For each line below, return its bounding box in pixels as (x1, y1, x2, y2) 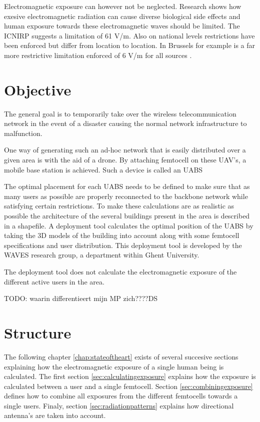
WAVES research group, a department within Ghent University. (4, 249, 199, 260)
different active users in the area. (4, 276, 104, 286)
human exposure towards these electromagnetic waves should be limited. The (4, 20, 240, 31)
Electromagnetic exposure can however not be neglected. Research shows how (4, 1, 241, 11)
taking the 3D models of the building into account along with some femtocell (4, 230, 239, 240)
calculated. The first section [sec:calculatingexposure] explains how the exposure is (4, 371, 256, 381)
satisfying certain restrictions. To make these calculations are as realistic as (4, 200, 234, 211)
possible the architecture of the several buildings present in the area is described (4, 210, 250, 221)
